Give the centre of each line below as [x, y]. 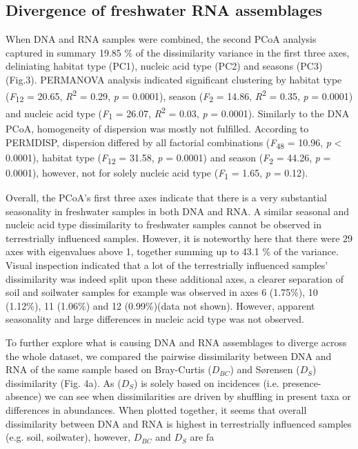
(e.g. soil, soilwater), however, [68, 437]
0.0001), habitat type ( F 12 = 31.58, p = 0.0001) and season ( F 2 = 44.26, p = [168, 158]
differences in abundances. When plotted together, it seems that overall [156, 410]
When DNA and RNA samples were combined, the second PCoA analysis [161, 39]
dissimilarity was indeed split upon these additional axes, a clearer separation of [175, 278]
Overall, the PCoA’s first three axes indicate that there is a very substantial [166, 198]
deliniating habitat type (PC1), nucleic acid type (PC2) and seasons [150, 66]
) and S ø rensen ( [265, 369]
